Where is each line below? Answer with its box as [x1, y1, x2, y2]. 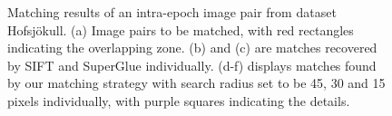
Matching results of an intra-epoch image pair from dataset [7, 3, 337, 21]
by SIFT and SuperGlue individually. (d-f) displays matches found [7, 55, 377, 74]
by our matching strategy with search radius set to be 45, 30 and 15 [7, 73, 386, 92]
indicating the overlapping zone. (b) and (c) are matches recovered [7, 38, 377, 57]
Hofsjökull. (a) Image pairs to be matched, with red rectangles [7, 20, 354, 39]
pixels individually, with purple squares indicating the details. [7, 91, 350, 110]
